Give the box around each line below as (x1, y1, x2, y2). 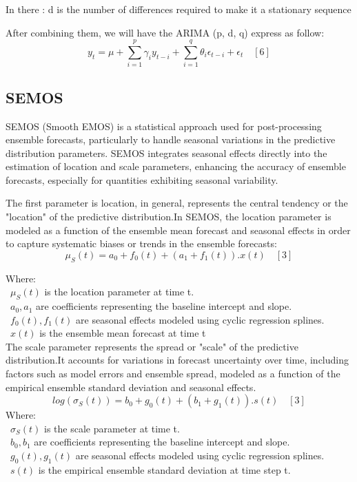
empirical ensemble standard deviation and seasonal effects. (6, 379, 256, 394)
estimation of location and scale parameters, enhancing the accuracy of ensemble (6, 159, 346, 174)
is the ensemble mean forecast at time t (39, 326, 206, 340)
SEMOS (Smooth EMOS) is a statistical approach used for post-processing (6, 118, 322, 133)
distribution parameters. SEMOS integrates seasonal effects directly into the (6, 145, 327, 160)
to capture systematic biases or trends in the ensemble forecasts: (6, 236, 277, 251)
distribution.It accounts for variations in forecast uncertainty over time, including (6, 353, 349, 367)
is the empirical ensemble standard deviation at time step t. (38, 462, 291, 476)
